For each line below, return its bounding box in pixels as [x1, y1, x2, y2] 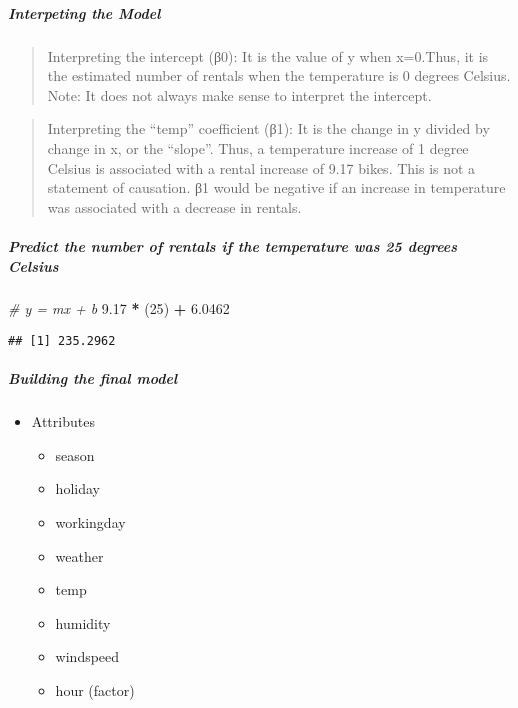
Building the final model [8, 368, 178, 389]
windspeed [55, 646, 120, 667]
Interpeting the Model [8, 2, 161, 23]
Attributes [31, 411, 95, 432]
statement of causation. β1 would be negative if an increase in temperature [47, 177, 506, 198]
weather [55, 545, 104, 566]
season [55, 444, 95, 465]
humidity [55, 612, 111, 633]
